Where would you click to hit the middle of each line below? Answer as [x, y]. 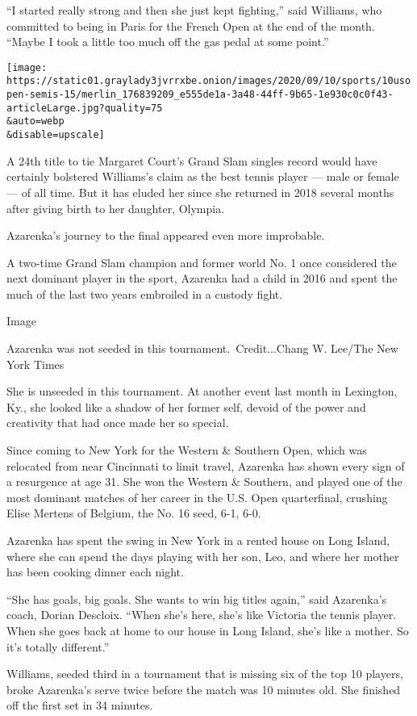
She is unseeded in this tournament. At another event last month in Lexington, [202, 391]
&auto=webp [35, 121]
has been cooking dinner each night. [95, 572]
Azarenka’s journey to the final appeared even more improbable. [166, 235]
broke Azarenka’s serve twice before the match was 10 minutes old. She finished [204, 689]
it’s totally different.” [58, 646]
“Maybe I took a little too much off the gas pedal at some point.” [168, 42]
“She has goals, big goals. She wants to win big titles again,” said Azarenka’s [197, 599]
